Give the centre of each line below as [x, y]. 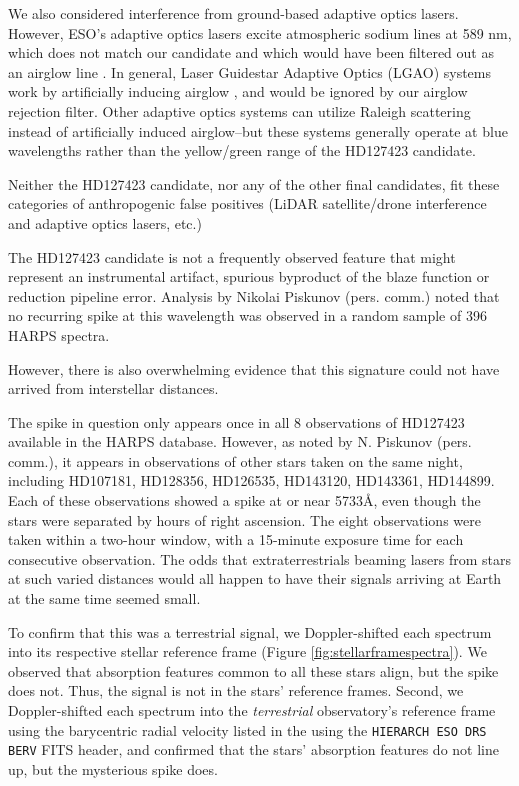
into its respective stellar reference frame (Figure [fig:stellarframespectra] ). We [247, 651]
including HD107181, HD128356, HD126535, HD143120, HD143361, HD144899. [251, 480]
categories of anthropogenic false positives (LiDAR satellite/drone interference [247, 203]
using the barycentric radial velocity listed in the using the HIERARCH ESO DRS [247, 729]
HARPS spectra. [59, 334]
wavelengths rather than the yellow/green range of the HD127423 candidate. [242, 150]
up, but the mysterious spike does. [113, 768]
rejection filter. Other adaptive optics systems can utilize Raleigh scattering [239, 110]
